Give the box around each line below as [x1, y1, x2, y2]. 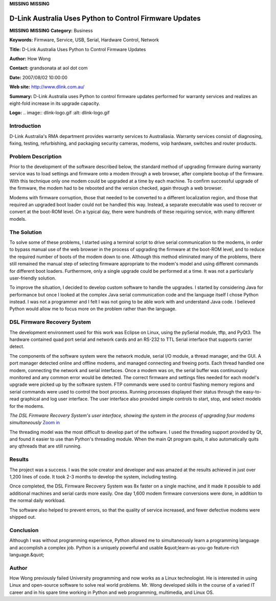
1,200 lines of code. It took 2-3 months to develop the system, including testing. [9, 474, 178, 480]
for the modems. [9, 403, 44, 409]
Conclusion [9, 526, 39, 534]
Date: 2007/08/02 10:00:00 [9, 74, 67, 80]
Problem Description [9, 153, 62, 160]
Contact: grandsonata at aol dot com [9, 65, 88, 71]
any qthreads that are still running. [9, 443, 82, 449]
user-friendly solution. [9, 275, 56, 281]
